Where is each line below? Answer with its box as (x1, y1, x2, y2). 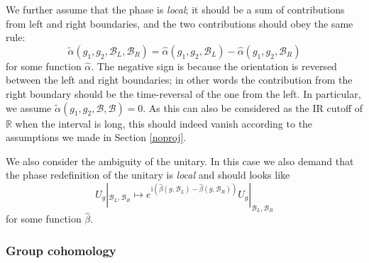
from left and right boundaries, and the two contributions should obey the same (6, 16, 353, 30)
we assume (6, 100, 52, 115)
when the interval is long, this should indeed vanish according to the (15, 116, 313, 130)
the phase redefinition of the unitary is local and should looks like (6, 167, 290, 182)
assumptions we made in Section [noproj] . (6, 130, 187, 145)
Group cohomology (6, 241, 116, 259)
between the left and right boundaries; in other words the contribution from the (6, 72, 353, 87)
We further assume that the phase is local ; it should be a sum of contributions (6, 2, 345, 16)
